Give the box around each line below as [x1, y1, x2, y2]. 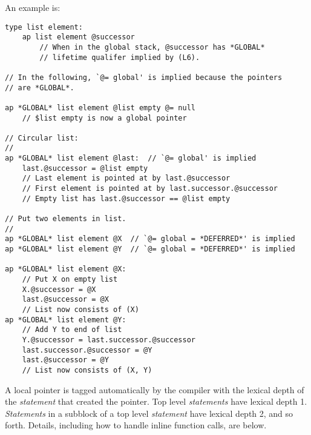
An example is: [5, 1, 61, 13]
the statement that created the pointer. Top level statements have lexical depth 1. [5, 395, 307, 408]
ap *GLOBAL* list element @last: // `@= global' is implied [5, 154, 257, 163]
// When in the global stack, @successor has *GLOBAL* [39, 42, 265, 51]
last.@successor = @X [22, 295, 109, 304]
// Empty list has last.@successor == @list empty [22, 194, 231, 203]
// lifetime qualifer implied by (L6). [39, 53, 200, 62]
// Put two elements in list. [5, 214, 126, 224]
